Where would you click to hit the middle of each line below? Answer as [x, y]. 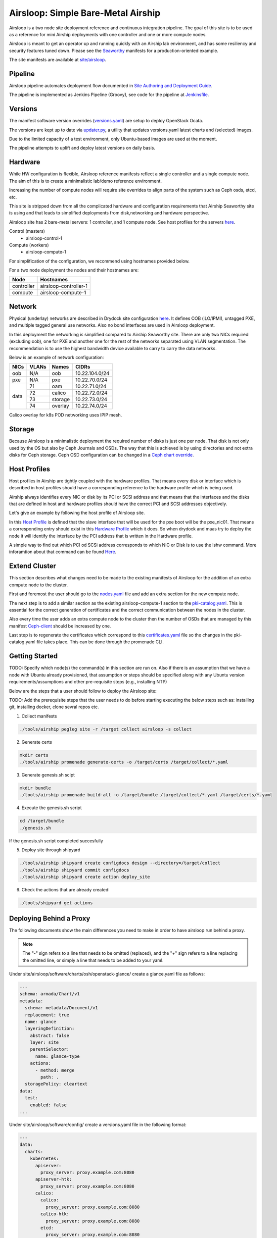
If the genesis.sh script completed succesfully [56, 841]
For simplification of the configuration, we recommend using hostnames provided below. [99, 261]
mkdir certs [34, 755]
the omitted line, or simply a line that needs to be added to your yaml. [93, 960]
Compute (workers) [29, 245]
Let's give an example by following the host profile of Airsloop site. [77, 513]
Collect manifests [39, 716]
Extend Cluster [33, 566]
